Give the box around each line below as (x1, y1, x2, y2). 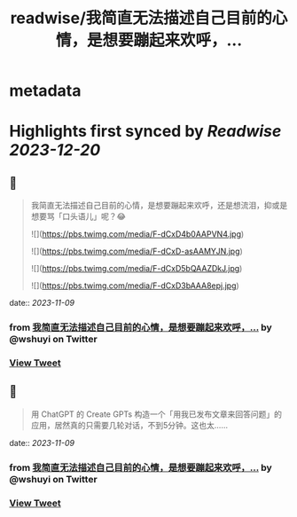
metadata (9, 81, 82, 101)
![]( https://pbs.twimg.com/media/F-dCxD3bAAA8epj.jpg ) (30, 280, 239, 291)
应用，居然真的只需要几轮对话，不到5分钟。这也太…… (30, 419, 229, 430)
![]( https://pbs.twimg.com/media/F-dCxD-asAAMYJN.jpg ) (30, 246, 244, 257)
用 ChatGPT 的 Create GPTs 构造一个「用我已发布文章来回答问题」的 (30, 409, 282, 419)
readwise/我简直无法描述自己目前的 (10, 8, 273, 28)
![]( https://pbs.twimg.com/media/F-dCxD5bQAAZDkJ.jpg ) (30, 263, 243, 274)
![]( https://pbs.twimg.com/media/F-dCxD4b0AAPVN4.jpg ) (30, 229, 245, 239)
